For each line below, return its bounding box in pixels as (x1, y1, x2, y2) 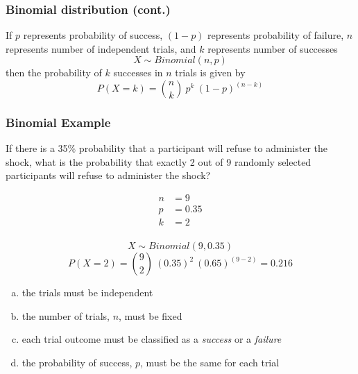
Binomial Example (6, 113, 111, 130)
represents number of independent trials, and (6, 41, 196, 56)
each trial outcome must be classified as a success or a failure (22, 332, 282, 346)
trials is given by (175, 65, 246, 80)
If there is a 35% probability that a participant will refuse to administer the (6, 141, 328, 155)
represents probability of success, (23, 28, 163, 42)
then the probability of (6, 65, 102, 80)
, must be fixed (119, 308, 182, 323)
